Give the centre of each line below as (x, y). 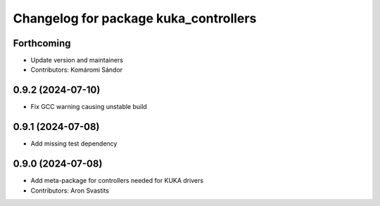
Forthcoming (42, 43)
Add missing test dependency (74, 143)
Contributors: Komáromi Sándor (77, 70)
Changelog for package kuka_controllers (135, 18)
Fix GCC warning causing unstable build (89, 107)
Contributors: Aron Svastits (70, 191)
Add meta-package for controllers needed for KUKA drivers (117, 181)
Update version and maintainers (77, 60)
